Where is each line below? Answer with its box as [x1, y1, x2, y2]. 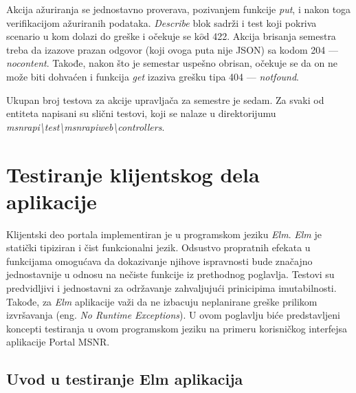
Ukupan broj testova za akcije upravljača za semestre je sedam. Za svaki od [6, 92, 324, 107]
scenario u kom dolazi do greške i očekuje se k [6, 29, 200, 43]
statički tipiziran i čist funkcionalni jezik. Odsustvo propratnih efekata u [6, 240, 311, 255]
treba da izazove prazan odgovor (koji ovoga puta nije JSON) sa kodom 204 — [6, 42, 338, 56]
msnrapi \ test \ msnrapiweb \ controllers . [6, 119, 165, 134]
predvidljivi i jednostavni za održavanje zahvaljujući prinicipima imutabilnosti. [6, 281, 337, 295]
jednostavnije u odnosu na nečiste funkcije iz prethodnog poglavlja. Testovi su [6, 267, 335, 282]
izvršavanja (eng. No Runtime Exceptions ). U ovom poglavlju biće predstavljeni [6, 308, 340, 322]
